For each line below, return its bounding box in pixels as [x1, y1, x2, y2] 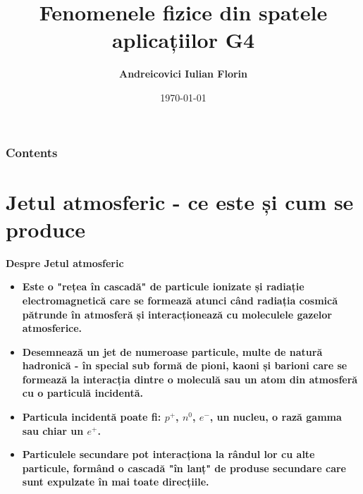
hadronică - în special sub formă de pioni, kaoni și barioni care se [22, 358, 347, 373]
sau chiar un [22, 423, 84, 438]
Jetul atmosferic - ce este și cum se [6, 187, 354, 216]
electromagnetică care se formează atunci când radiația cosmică [22, 292, 338, 307]
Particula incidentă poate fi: [22, 409, 161, 424]
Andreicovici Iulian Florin [118, 66, 248, 81]
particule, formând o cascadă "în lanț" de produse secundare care [22, 460, 346, 475]
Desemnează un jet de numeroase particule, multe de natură [22, 344, 323, 359]
